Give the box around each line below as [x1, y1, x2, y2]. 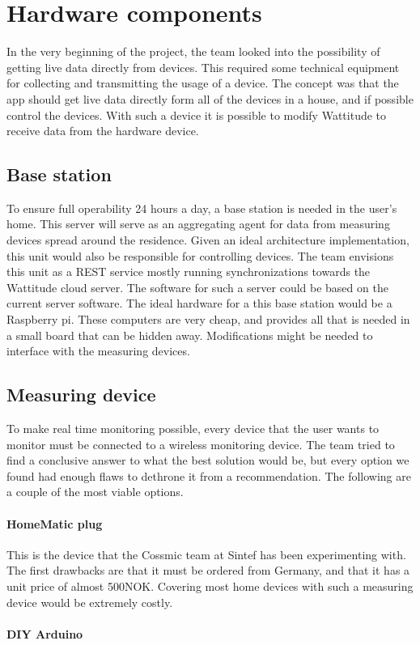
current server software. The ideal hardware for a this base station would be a [6, 295, 392, 312]
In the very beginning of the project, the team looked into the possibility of [6, 43, 380, 60]
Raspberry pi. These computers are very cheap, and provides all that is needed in [6, 311, 410, 328]
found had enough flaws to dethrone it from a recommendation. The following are [6, 467, 411, 484]
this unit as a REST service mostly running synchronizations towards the [6, 263, 371, 280]
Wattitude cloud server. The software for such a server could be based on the [6, 278, 388, 295]
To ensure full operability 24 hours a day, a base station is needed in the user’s [6, 199, 397, 216]
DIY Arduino [6, 625, 83, 642]
